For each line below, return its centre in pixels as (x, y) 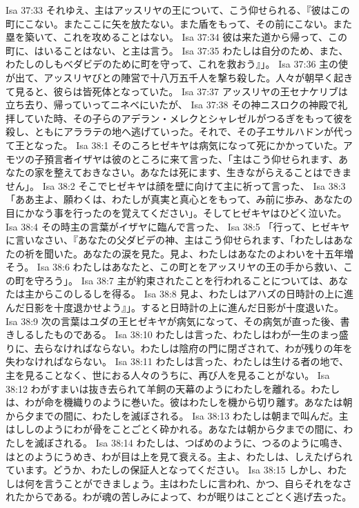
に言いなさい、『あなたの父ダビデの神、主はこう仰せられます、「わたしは (169, 240)
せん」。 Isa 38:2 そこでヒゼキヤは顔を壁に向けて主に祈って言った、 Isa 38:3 (176, 185)
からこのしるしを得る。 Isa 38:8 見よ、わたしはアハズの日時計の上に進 (194, 294)
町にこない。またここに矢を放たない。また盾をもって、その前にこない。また (179, 23)
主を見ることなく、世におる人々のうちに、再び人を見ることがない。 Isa (168, 375)
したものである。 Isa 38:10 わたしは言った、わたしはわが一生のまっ (186, 334)
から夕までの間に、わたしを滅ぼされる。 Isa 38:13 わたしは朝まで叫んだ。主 (177, 415)
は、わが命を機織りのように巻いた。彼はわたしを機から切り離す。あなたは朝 (179, 402)
